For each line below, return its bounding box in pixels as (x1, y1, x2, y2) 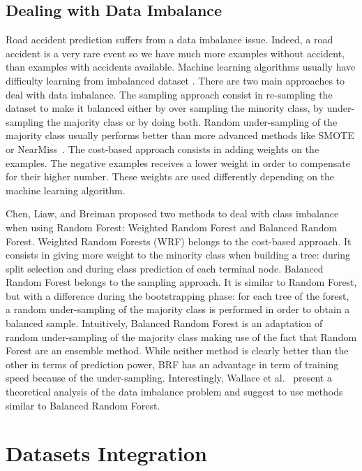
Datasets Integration (6, 439, 207, 468)
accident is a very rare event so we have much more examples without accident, (6, 45, 345, 60)
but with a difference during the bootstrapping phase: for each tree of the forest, (6, 288, 349, 303)
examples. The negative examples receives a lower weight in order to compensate (6, 155, 350, 170)
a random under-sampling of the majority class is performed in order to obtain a (6, 302, 350, 317)
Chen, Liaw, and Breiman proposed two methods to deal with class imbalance (6, 206, 339, 221)
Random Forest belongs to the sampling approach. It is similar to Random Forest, (6, 275, 357, 289)
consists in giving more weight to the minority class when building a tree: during (6, 247, 351, 262)
